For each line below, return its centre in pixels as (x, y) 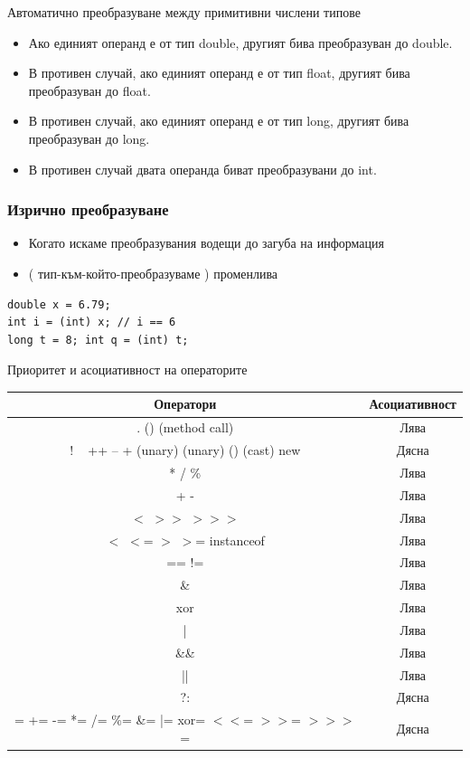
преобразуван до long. (89, 138)
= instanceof (230, 540)
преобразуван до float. (89, 90)
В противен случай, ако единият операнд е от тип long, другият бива (219, 121)
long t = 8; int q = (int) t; (98, 340)
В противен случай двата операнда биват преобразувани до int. (202, 169)
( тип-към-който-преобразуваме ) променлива (153, 273)
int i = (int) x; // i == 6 (92, 322)
